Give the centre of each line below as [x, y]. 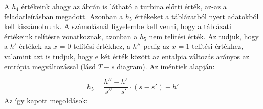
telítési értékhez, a [102, 46]
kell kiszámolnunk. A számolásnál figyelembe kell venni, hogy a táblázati [118, 26]
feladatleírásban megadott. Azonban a [64, 16]
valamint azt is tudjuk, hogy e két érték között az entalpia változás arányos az [127, 56]
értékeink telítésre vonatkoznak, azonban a [71, 36]
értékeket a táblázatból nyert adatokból [197, 16]
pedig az [157, 46]
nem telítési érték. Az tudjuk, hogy [204, 36]
